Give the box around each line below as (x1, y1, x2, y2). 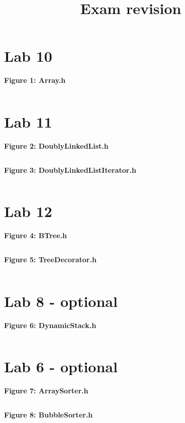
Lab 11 (4, 112, 52, 132)
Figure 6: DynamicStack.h (4, 320, 97, 330)
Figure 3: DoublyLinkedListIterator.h (4, 164, 136, 175)
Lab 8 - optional (4, 290, 118, 311)
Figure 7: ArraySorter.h (4, 385, 88, 396)
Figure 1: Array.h (4, 75, 66, 85)
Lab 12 (4, 201, 52, 222)
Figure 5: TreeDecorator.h (4, 254, 97, 264)
